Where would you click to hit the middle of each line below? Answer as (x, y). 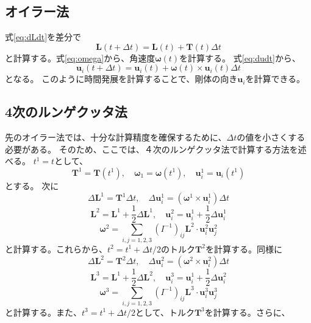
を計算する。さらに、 (247, 312)
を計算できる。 (275, 79)
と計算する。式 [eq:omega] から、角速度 (80, 57)
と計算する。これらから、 (56, 248)
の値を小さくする (271, 137)
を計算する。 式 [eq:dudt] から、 (240, 57)
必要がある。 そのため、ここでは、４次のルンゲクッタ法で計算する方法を (152, 149)
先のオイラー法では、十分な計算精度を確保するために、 (116, 137)
